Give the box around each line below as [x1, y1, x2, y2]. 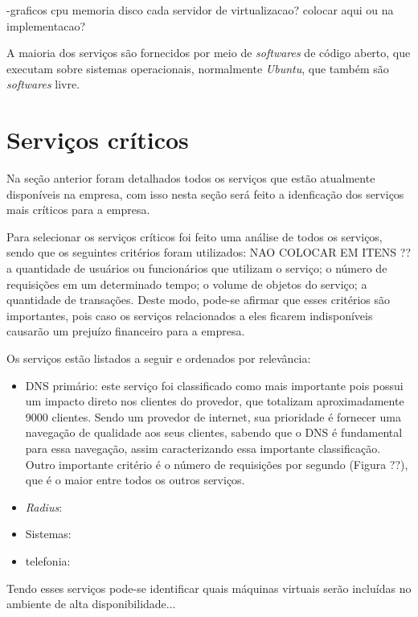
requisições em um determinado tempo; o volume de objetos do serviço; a [6, 275, 367, 292]
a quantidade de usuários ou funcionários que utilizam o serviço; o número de [6, 260, 387, 277]
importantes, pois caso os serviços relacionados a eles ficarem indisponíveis [6, 306, 373, 323]
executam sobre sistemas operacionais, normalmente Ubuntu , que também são [6, 60, 389, 76]
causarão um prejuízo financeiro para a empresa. [6, 323, 245, 339]
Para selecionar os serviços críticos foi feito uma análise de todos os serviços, [6, 228, 383, 245]
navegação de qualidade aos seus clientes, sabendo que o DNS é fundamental [25, 424, 403, 441]
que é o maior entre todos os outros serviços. [25, 471, 245, 488]
